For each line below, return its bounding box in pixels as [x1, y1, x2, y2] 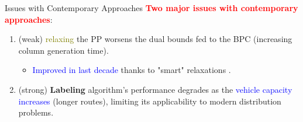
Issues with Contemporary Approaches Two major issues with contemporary [5, 2, 298, 13]
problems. [18, 106, 54, 118]
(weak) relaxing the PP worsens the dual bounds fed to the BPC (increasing [18, 33, 292, 45]
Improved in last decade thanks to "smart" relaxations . [32, 64, 231, 76]
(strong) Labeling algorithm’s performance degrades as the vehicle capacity [18, 83, 292, 95]
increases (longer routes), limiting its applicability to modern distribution [18, 95, 281, 107]
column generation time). [18, 44, 109, 56]
